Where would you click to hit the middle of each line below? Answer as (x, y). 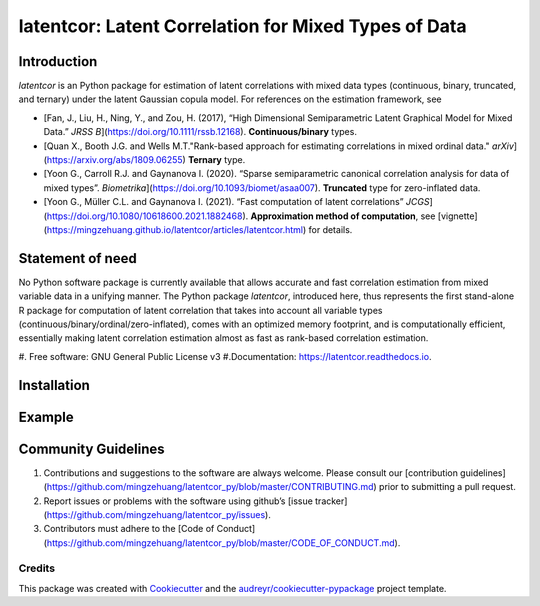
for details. (330, 229)
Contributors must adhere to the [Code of (129, 529)
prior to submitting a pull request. (447, 487)
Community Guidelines (91, 448)
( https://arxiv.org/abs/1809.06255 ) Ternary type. (144, 160)
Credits (36, 568)
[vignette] (458, 216)
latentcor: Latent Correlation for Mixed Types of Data (242, 26)
